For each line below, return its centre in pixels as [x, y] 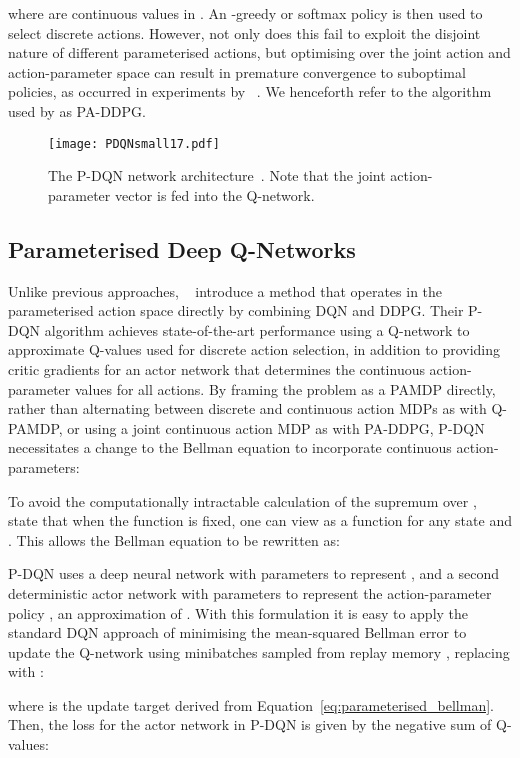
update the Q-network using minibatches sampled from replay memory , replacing [259, 651]
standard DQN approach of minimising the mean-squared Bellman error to [237, 632]
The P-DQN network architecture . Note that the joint [217, 175]
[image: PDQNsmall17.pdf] [134, 143]
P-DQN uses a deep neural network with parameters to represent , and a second [253, 573]
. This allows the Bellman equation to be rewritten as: [174, 539]
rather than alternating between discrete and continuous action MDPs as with [247, 408]
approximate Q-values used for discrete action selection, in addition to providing [254, 349]
